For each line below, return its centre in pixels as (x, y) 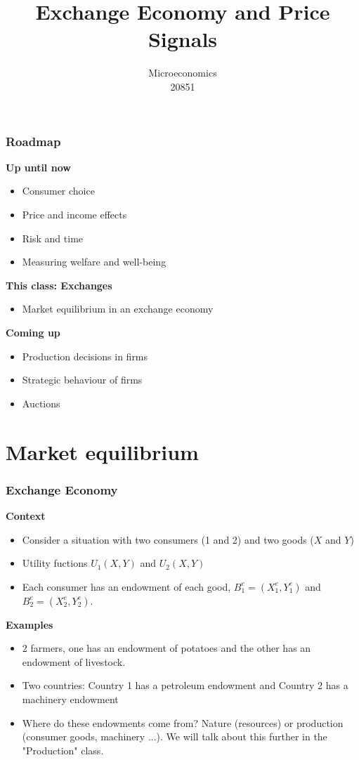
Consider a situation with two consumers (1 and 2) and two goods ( (168, 539)
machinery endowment (70, 699)
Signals (183, 39)
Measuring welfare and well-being (94, 262)
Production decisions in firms (85, 356)
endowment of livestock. (74, 661)
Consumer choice (58, 191)
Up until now (38, 167)
